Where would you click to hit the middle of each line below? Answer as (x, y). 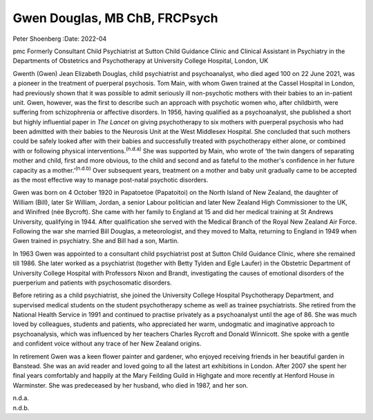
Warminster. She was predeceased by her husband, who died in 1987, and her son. (131, 385)
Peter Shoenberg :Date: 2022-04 (60, 39)
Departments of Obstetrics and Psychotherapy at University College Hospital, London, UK (141, 61)
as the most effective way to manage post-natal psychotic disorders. (111, 180)
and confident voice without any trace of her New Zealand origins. (107, 344)
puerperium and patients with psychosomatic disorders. (92, 283)
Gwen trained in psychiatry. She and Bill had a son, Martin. (96, 241)
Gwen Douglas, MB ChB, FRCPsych (115, 18)
